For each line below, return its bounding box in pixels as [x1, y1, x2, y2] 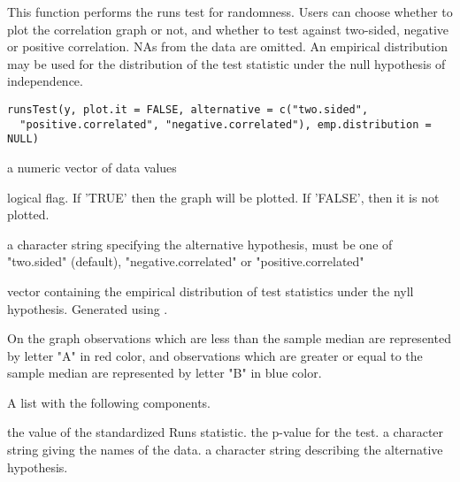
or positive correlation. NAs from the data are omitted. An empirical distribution [7, 37, 448, 56]
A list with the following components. [7, 393, 211, 411]
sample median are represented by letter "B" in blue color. [7, 363, 322, 382]
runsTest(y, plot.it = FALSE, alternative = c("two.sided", [7, 103, 369, 116]
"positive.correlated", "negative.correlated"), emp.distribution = [19, 118, 432, 131]
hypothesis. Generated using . [7, 299, 168, 318]
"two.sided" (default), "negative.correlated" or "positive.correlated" [7, 252, 364, 271]
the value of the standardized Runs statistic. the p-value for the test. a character [7, 423, 444, 441]
